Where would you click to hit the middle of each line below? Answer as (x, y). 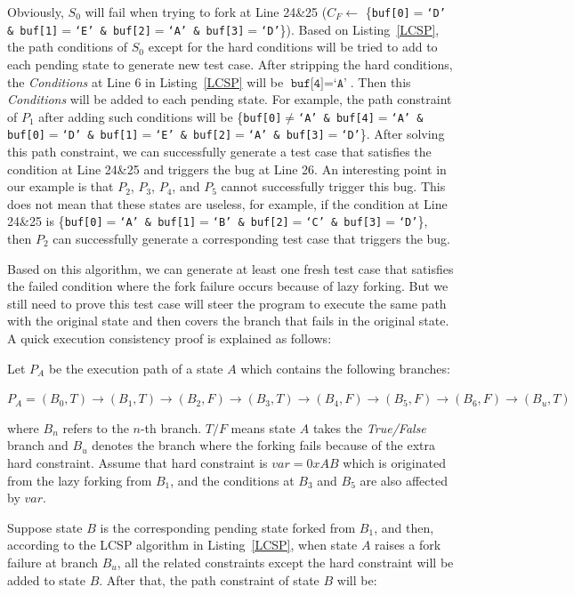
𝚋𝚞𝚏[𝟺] (307, 83)
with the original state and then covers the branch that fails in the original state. (228, 321)
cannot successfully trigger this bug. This (333, 186)
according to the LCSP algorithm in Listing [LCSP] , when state (182, 545)
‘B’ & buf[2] (251, 223)
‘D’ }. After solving (393, 134)
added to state (46, 579)
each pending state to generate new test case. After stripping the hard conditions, (230, 64)
